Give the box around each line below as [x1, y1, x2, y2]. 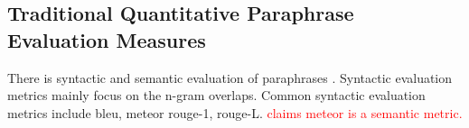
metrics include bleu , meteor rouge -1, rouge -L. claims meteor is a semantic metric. [7, 103, 463, 122]
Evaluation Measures [7, 25, 206, 53]
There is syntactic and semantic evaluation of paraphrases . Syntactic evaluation [7, 68, 453, 87]
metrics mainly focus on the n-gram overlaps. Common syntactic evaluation [7, 86, 426, 105]
